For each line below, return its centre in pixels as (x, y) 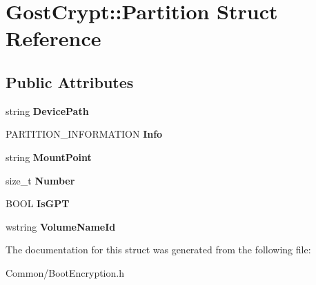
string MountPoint (49, 157)
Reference (53, 38)
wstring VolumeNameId (61, 226)
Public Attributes (70, 82)
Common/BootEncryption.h (65, 272)
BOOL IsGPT (38, 203)
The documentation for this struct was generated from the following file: (158, 250)
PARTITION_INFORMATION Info (84, 134)
